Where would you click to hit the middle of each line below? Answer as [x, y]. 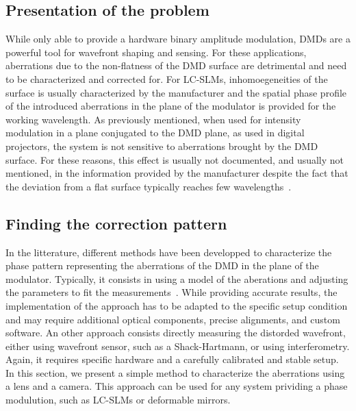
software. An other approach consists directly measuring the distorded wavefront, [176, 333]
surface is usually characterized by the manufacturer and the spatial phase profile [176, 92]
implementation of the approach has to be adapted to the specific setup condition [177, 305]
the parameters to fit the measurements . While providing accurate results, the [171, 292]
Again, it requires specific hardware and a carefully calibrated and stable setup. [172, 359]
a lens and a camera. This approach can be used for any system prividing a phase [177, 386]
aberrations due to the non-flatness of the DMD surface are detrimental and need [176, 65]
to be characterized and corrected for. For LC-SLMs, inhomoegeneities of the [167, 78]
